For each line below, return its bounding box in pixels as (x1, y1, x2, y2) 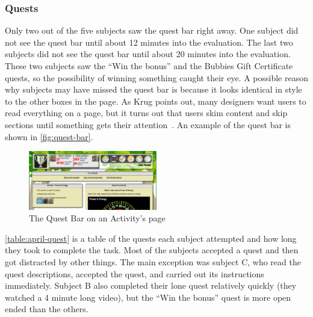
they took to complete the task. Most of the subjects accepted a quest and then (5, 244, 299, 256)
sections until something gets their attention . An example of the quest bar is (5, 118, 291, 131)
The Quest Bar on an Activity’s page (29, 212, 166, 224)
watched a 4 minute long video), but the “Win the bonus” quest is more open (5, 291, 291, 303)
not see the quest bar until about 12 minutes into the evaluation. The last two (5, 35, 293, 48)
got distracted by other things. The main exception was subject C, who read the (5, 256, 301, 268)
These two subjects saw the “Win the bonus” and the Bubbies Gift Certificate (5, 60, 293, 72)
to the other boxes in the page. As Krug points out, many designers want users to (5, 94, 306, 107)
